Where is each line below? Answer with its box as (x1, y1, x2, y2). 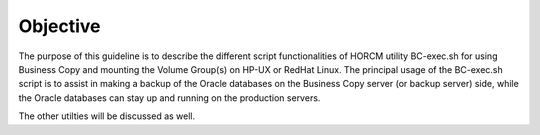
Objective (18, 15, 101, 37)
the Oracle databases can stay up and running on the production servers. (18, 91, 321, 104)
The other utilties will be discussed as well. (18, 110, 196, 122)
